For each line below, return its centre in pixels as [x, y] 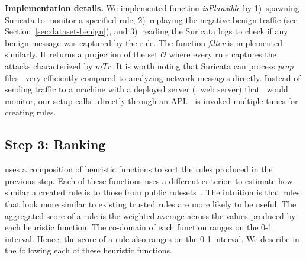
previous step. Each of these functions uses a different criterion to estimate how [149, 180]
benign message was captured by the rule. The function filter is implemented [144, 42]
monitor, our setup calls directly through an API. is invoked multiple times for [152, 100]
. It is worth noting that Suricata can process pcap [202, 65]
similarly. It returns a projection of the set [81, 54]
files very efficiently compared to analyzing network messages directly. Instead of [153, 77]
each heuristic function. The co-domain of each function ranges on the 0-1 [138, 227]
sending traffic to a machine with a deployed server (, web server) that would [146, 89]
